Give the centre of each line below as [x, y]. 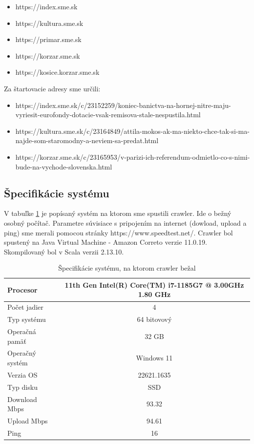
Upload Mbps [28, 421]
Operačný [22, 353]
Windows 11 [154, 358]
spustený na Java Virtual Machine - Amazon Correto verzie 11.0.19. [106, 242]
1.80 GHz [154, 294]
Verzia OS [22, 374]
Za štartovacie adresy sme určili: [52, 88]
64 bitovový [154, 319]
